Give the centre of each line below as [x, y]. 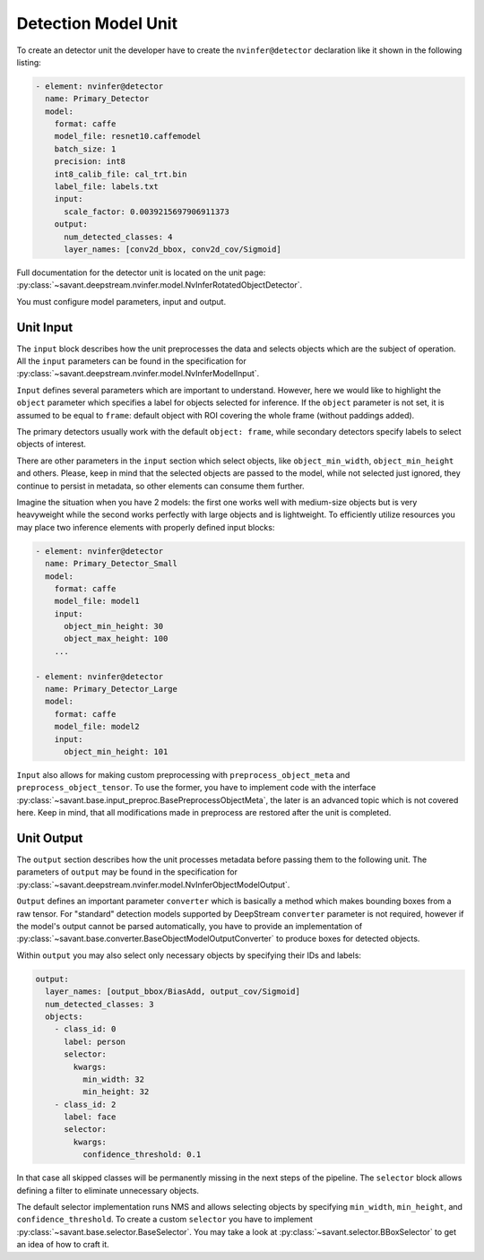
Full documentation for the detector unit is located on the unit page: [141, 272]
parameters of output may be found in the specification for [127, 872]
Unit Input [45, 327]
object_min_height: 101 [116, 751]
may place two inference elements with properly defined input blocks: [146, 527]
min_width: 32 [113, 1079]
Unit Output [50, 838]
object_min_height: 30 [114, 626]
